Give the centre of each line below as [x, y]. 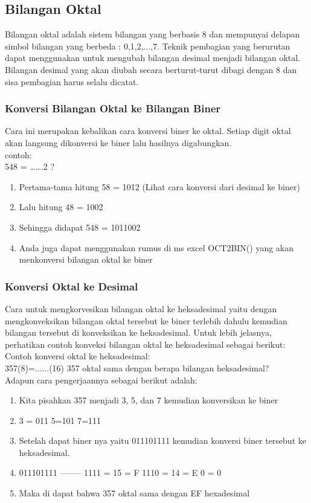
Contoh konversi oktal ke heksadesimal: [78, 356]
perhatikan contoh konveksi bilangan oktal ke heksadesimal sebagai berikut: [145, 344]
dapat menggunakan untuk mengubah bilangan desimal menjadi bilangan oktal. [153, 58]
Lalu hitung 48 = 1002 [61, 207]
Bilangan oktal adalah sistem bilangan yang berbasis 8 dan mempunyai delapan [152, 34]
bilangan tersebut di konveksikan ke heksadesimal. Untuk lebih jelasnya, [138, 332]
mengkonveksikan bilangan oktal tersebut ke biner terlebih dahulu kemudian [146, 320]
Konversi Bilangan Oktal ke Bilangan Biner [113, 108]
